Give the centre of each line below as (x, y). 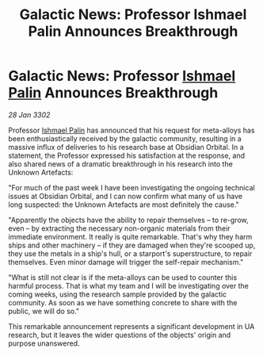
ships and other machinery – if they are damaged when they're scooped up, (132, 245)
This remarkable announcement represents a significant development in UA (131, 326)
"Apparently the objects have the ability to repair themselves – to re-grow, (128, 220)
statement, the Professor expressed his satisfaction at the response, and (127, 155)
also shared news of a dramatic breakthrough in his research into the (121, 163)
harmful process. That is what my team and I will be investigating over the (129, 285)
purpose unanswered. (44, 343)
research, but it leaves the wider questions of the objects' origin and (120, 335)
